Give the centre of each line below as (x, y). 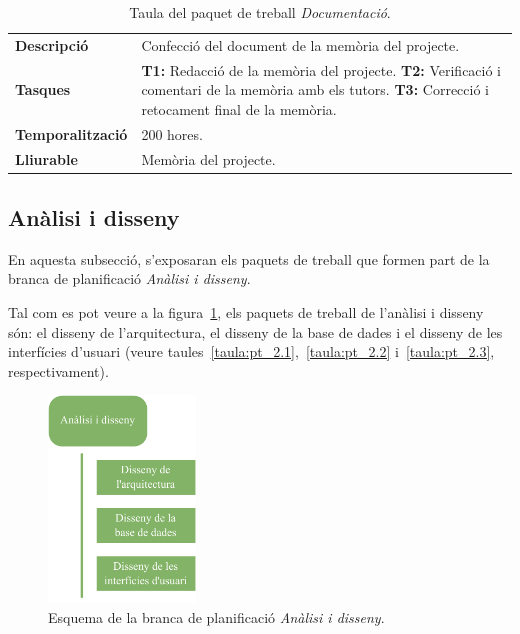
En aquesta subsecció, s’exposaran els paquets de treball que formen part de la (249, 258)
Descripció (52, 44)
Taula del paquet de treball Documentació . (260, 12)
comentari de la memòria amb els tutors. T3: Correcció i (315, 89)
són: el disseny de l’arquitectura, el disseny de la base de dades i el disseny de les (255, 331)
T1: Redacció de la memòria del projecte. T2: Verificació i (321, 69)
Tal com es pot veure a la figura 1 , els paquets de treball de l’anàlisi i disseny (246, 312)
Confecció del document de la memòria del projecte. (300, 44)
